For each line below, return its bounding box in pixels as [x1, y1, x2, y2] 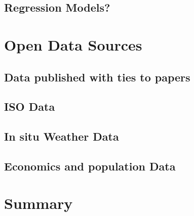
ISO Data [4, 99, 55, 114]
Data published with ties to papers [4, 69, 190, 84]
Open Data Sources [4, 34, 142, 55]
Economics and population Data [4, 158, 176, 174]
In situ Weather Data [4, 128, 119, 144]
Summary [4, 193, 73, 213]
